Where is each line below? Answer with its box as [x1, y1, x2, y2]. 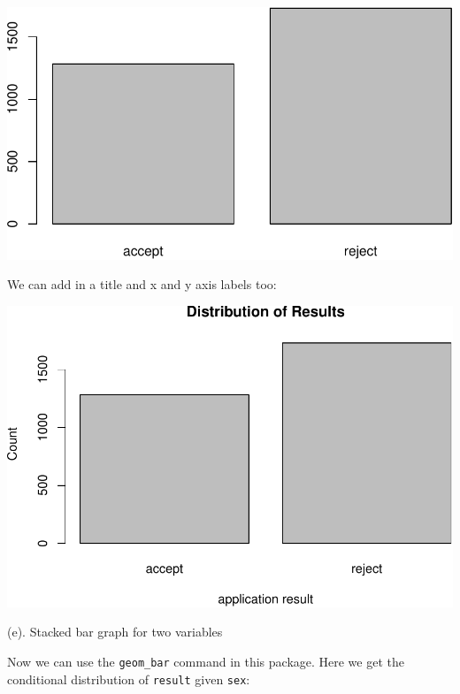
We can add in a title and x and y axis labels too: [7, 275, 277, 294]
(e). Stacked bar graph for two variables [7, 622, 223, 641]
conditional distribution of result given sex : [7, 669, 250, 688]
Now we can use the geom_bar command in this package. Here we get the [7, 652, 404, 670]
